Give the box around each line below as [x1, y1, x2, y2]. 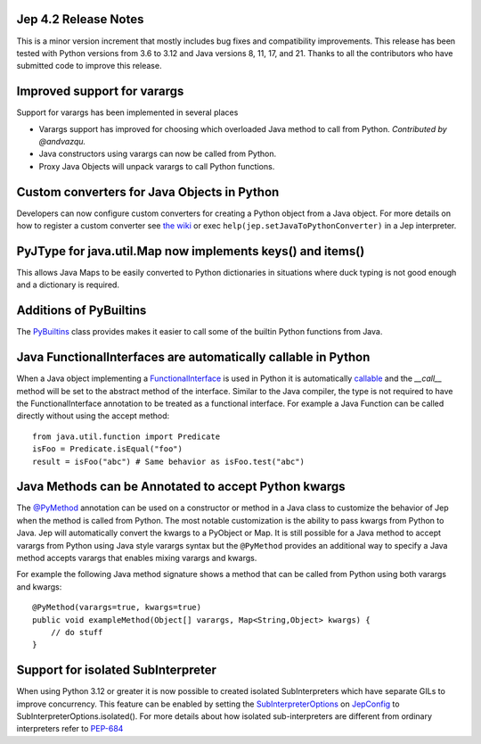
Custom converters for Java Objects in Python [16, 184, 280, 200]
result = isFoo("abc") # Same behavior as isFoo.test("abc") [32, 456, 305, 467]
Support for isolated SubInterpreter [16, 663, 217, 678]
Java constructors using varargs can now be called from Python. [38, 148, 276, 160]
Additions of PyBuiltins [16, 303, 147, 318]
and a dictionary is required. [16, 279, 120, 290]
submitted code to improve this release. [16, 61, 162, 71]
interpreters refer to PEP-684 [16, 723, 124, 734]
